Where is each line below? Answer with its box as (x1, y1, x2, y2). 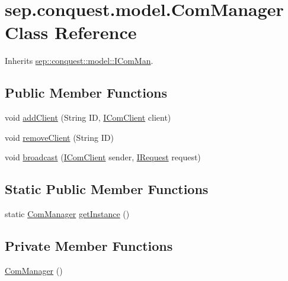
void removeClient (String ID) (5, 131, 114, 143)
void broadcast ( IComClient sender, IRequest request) (5, 151, 201, 163)
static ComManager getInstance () (5, 208, 130, 220)
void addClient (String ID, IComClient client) (5, 111, 171, 124)
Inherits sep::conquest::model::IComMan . (5, 54, 153, 67)
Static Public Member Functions (5, 180, 209, 198)
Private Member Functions (5, 237, 173, 255)
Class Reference (5, 20, 137, 44)
